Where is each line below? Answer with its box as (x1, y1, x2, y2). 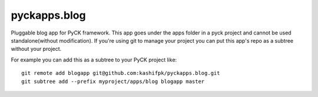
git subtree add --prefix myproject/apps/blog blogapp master (21, 78, 205, 85)
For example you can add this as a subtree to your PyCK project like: (11, 56, 177, 63)
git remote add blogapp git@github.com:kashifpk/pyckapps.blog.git (21, 70, 220, 77)
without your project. (11, 46, 62, 53)
